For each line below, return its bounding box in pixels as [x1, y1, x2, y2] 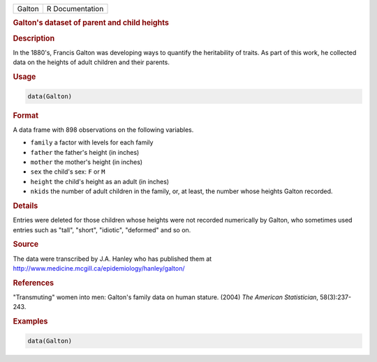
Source [13, 239, 39, 249]
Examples [13, 317, 48, 326]
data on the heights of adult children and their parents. [13, 58, 170, 66]
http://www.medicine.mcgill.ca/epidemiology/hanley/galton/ [13, 264, 185, 273]
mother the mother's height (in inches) [30, 158, 143, 166]
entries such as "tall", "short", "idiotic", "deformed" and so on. [13, 225, 191, 234]
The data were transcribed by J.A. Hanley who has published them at [13, 255, 212, 263]
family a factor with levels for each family [30, 138, 154, 146]
